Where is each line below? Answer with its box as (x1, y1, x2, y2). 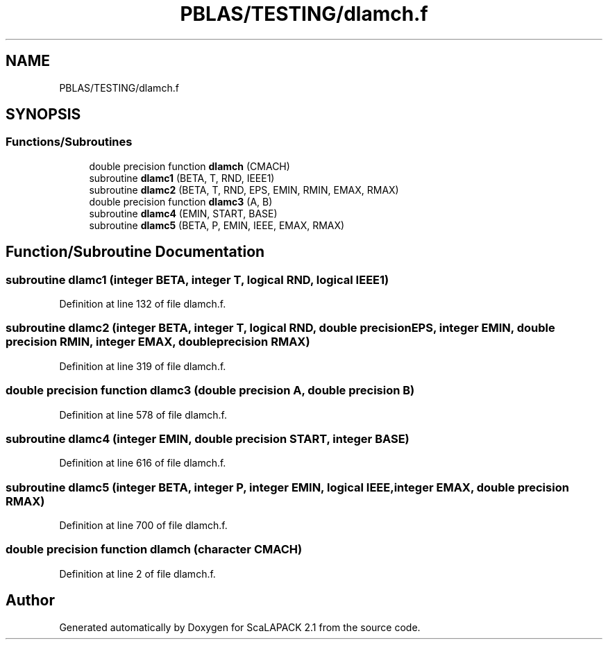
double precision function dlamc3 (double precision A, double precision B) (6, 383, 415, 398)
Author (6, 592, 55, 610)
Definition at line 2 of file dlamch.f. (59, 567, 216, 580)
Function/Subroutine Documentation (6, 243, 265, 261)
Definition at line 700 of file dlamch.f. (59, 519, 228, 532)
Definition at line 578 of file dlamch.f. (59, 408, 228, 421)
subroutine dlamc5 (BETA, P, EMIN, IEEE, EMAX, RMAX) (89, 219, 345, 231)
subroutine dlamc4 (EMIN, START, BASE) (89, 207, 278, 219)
